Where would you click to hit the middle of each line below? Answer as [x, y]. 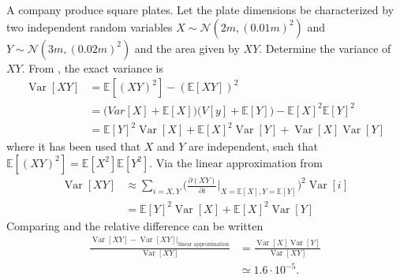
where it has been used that [74, 146]
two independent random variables [90, 26]
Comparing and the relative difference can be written [135, 225]
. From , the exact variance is [92, 67]
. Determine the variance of [325, 48]
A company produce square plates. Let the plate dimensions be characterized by [200, 9]
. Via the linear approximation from [236, 162]
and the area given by [187, 48]
